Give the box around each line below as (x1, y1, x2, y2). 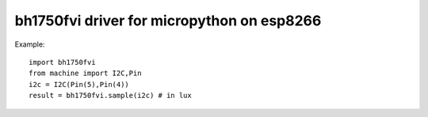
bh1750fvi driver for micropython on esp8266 (14, 12, 322, 29)
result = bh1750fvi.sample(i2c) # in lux (29, 91, 192, 100)
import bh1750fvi (29, 58, 96, 66)
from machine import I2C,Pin (29, 69, 142, 78)
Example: (14, 40, 45, 49)
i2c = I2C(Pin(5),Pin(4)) (29, 80, 130, 89)
